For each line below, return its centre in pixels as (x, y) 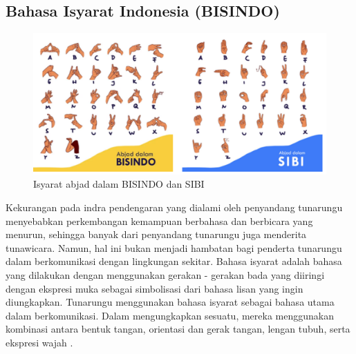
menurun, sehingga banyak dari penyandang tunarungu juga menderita (156, 234)
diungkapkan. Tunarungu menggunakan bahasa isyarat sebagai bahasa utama (170, 302)
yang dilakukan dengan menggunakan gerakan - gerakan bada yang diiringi (165, 274)
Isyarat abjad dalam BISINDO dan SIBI (119, 184)
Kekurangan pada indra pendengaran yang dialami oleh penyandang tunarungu (174, 207)
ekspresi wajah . (39, 342)
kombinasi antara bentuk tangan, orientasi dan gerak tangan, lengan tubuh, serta (178, 329)
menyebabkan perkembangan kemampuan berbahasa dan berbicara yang (159, 220)
